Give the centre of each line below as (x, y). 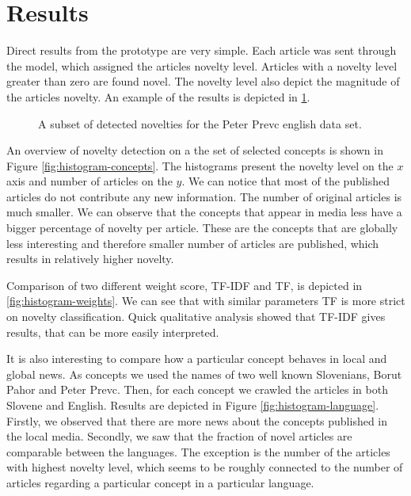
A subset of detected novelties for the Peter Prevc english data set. (200, 123)
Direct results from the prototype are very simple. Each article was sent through (202, 50)
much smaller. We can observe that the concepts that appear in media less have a (204, 212)
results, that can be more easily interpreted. (113, 332)
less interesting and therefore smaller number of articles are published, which (193, 243)
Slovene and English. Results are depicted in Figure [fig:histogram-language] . (193, 405)
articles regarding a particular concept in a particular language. (160, 482)
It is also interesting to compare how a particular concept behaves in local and (197, 359)
